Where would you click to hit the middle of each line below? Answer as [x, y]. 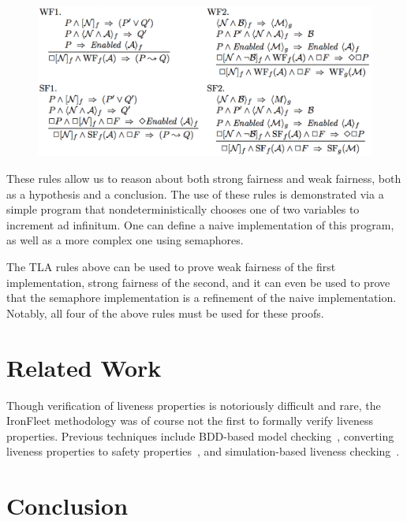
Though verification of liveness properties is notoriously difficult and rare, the [194, 405]
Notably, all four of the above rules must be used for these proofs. [165, 313]
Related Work [84, 367]
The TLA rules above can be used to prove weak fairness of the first [171, 267]
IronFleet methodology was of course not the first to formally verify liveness [190, 421]
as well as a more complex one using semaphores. [125, 240]
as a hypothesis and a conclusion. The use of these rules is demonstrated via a [195, 194]
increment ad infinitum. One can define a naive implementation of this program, [200, 224]
